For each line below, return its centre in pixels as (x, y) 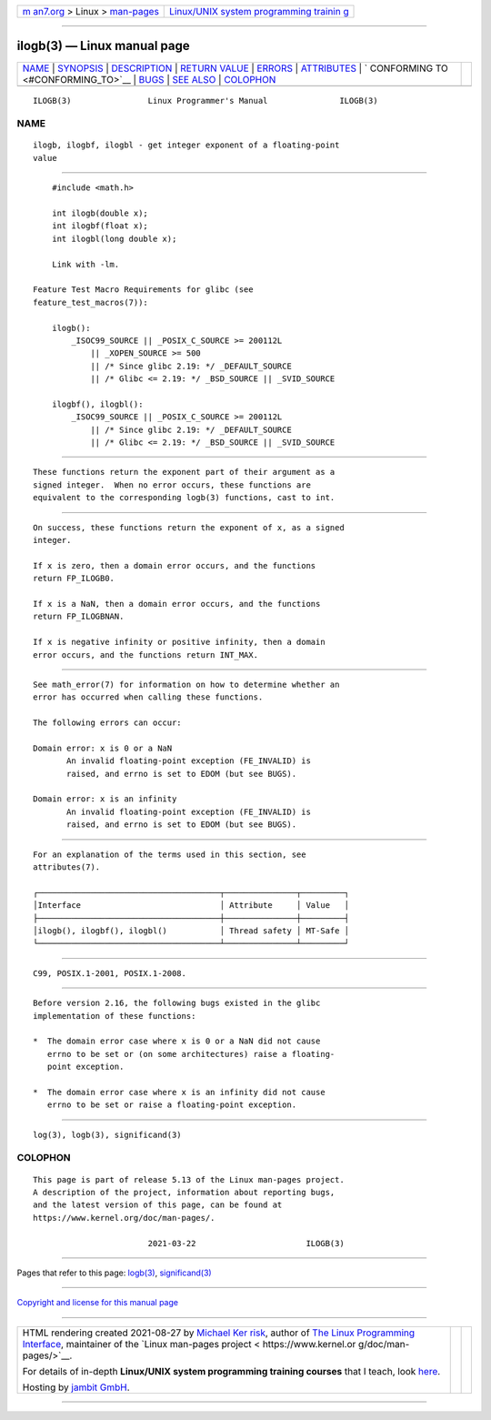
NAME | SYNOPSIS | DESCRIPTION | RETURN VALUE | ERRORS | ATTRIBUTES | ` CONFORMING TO (235, 68)
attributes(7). (67, 867)
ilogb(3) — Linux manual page (103, 46)
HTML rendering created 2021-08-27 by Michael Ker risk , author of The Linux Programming (219, 1333)
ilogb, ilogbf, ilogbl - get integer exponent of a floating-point (186, 145)
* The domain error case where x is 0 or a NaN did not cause (177, 1041)
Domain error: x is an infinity (105, 799)
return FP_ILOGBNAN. (79, 617)
